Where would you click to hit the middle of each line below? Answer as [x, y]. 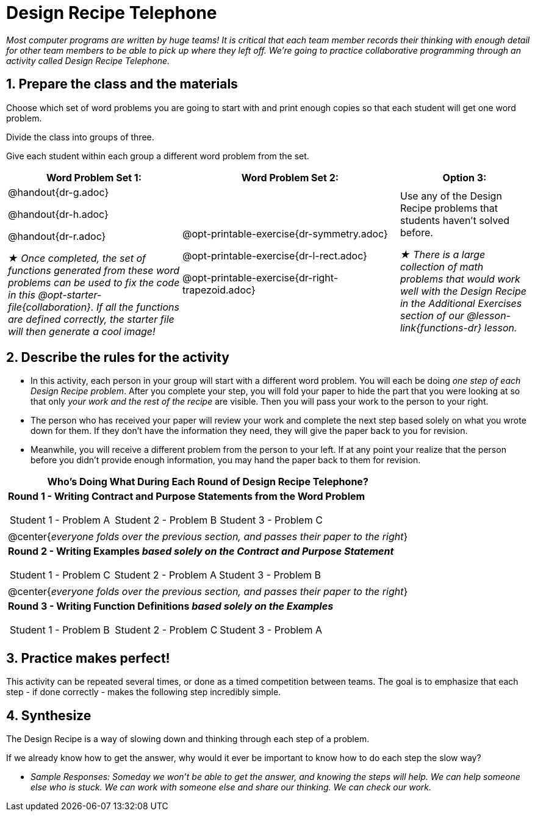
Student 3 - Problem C [271, 520]
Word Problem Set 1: [94, 177]
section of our [432, 315]
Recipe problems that [449, 208]
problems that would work [460, 279]
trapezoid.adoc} [219, 290]
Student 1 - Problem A [60, 520]
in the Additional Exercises [461, 303]
